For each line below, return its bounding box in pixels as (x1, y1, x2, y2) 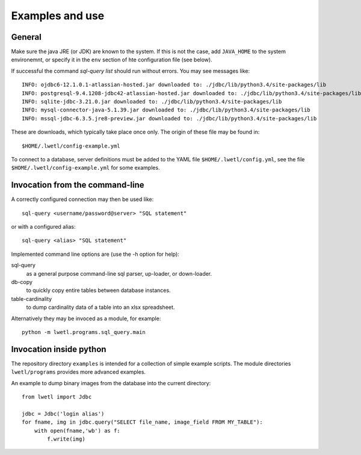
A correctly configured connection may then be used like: (11, 196, 154, 203)
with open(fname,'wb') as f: (34, 427, 120, 434)
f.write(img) (47, 435, 85, 442)
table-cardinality (11, 295, 52, 302)
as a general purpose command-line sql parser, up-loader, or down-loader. (26, 270, 212, 277)
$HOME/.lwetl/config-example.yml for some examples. (11, 164, 160, 172)
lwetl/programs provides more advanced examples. (11, 368, 146, 376)
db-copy (11, 279, 33, 285)
